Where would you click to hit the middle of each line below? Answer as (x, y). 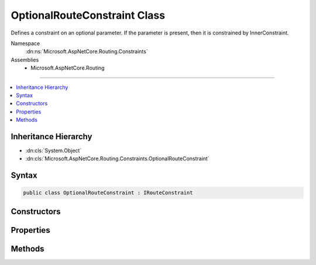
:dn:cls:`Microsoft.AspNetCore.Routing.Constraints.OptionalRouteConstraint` (118, 159)
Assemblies (25, 60)
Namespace (25, 43)
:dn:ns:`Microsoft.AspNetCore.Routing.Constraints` (87, 51)
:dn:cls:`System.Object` (54, 150)
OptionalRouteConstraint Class (88, 15)
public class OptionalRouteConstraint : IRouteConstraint (108, 193)
